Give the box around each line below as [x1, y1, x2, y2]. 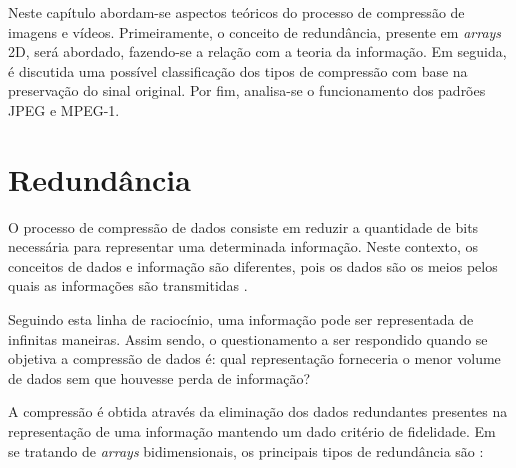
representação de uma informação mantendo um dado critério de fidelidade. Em [8, 421, 496, 442]
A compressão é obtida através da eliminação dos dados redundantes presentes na [8, 401, 508, 422]
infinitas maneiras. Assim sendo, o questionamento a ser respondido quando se [8, 328, 488, 349]
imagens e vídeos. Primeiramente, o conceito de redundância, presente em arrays [8, 21, 502, 42]
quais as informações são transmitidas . [8, 275, 248, 296]
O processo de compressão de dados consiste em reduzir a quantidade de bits [8, 216, 479, 237]
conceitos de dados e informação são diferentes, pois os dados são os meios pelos [8, 255, 498, 276]
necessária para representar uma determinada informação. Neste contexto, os [8, 236, 479, 257]
